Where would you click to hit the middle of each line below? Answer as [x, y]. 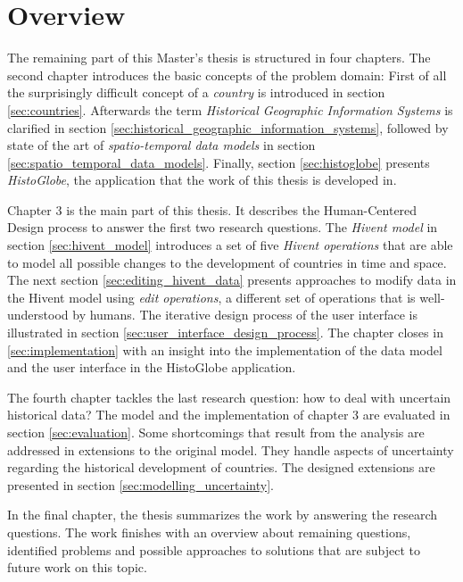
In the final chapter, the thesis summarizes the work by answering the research [223, 515]
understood [38, 315]
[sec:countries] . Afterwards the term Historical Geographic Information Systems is [230, 109]
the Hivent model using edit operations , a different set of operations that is [211, 297]
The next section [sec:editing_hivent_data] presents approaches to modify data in [232, 280]
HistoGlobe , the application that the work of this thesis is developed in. [202, 180]
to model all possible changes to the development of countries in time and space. [227, 262]
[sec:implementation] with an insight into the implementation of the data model [225, 349]
